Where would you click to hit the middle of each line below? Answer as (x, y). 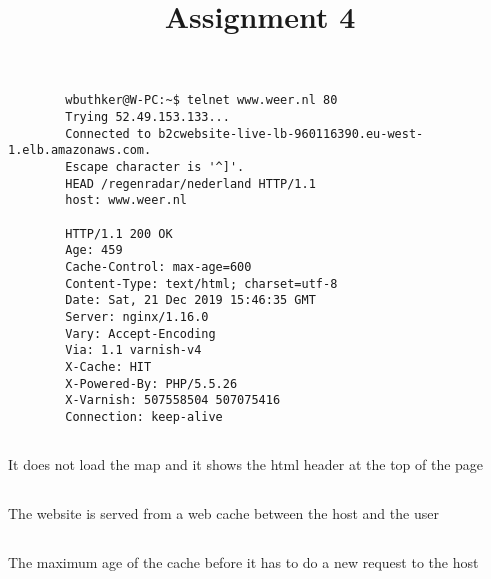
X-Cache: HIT (108, 366)
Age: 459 (94, 250)
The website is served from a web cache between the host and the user (223, 512)
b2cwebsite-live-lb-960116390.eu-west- (291, 133)
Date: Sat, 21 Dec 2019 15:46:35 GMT (190, 300)
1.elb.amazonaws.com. (80, 150)
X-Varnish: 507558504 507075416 (173, 400)
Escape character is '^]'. (155, 167)
